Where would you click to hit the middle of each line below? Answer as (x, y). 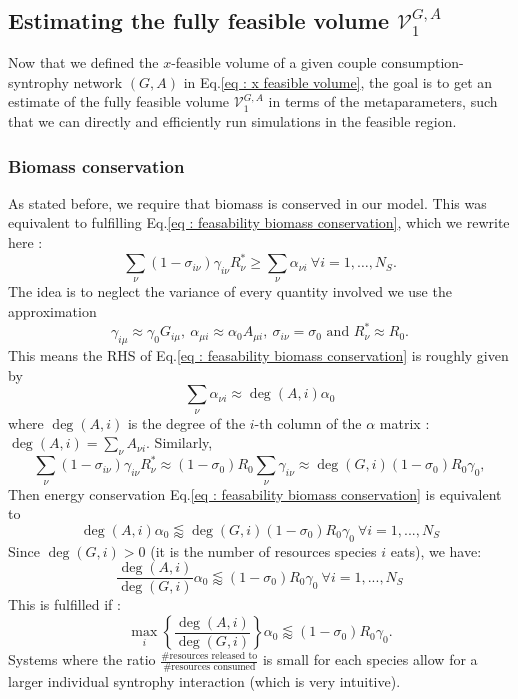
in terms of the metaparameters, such (383, 101)
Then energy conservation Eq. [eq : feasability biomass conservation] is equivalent (255, 493)
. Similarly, (179, 442)
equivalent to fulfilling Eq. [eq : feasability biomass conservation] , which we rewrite (259, 222)
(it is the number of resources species (263, 550)
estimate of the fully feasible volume (119, 101)
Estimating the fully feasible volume (198, 20)
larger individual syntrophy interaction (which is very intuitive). (204, 680)
